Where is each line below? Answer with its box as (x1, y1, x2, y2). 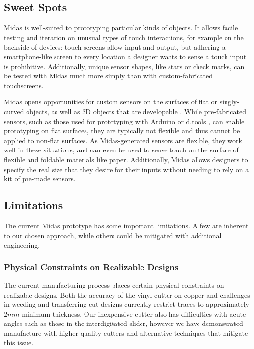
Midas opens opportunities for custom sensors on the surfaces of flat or (4, 97, 218, 107)
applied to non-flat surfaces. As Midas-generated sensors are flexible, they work (4, 135, 242, 145)
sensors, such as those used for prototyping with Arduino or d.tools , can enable (4, 116, 245, 126)
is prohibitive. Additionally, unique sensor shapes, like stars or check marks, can (4, 61, 245, 71)
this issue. (4, 337, 34, 348)
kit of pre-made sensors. (4, 174, 76, 184)
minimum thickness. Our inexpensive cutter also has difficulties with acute (22, 308, 246, 319)
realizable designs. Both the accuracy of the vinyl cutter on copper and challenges (4, 289, 250, 299)
